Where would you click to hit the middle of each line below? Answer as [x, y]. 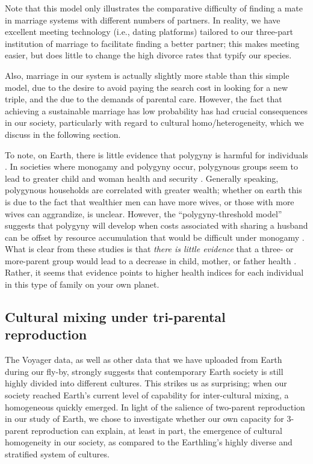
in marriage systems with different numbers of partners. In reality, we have [143, 20]
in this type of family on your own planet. [82, 284]
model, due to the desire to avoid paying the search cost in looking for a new [147, 87]
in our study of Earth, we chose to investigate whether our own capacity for [144, 419]
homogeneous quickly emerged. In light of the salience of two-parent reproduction [155, 407]
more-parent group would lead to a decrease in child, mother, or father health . [151, 260]
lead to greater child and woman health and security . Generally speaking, [142, 178]
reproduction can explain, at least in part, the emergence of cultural [156, 430]
